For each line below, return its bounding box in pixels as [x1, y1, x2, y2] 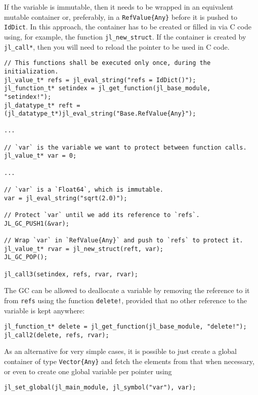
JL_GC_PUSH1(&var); [4, 220, 69, 227]
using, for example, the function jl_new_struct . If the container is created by [4, 31, 246, 42]
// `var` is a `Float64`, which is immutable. [4, 186, 163, 194]
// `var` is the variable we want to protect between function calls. [4, 143, 247, 151]
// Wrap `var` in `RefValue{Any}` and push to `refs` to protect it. [4, 237, 243, 244]
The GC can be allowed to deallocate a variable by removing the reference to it [4, 285, 250, 296]
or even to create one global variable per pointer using [4, 366, 172, 376]
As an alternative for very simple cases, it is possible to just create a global [4, 346, 237, 356]
